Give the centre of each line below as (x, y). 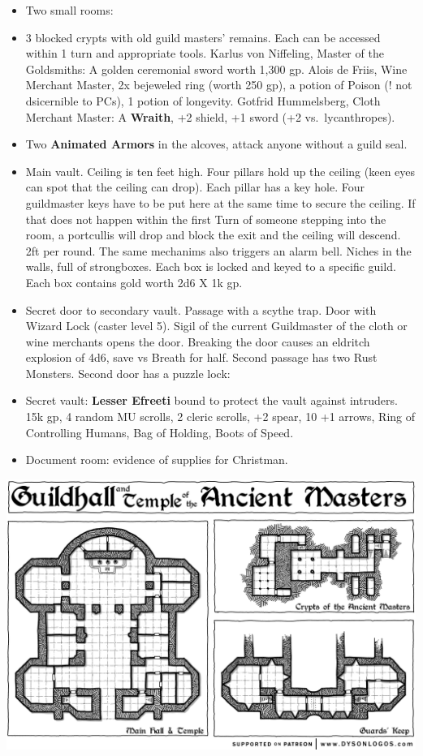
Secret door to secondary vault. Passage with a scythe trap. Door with (201, 309)
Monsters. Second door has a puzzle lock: (128, 373)
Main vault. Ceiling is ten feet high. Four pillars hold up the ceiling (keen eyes (220, 171)
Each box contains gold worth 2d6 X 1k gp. (134, 282)
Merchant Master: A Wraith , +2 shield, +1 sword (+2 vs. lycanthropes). (210, 116)
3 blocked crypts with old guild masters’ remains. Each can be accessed (203, 37)
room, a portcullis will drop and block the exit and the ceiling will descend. (213, 235)
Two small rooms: (69, 10)
